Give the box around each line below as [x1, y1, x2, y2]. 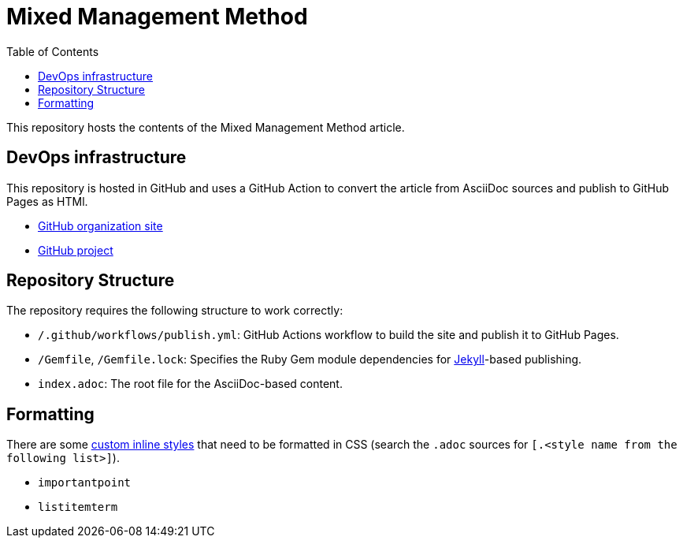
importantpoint [38, 476, 132, 490]
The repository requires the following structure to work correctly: [6, 304, 343, 318]
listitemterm [38, 501, 118, 514]
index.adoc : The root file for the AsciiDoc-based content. [38, 377, 343, 391]
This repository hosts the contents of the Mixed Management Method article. [6, 120, 405, 134]
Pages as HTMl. [6, 194, 88, 208]
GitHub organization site [38, 218, 163, 233]
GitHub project [38, 243, 113, 257]
